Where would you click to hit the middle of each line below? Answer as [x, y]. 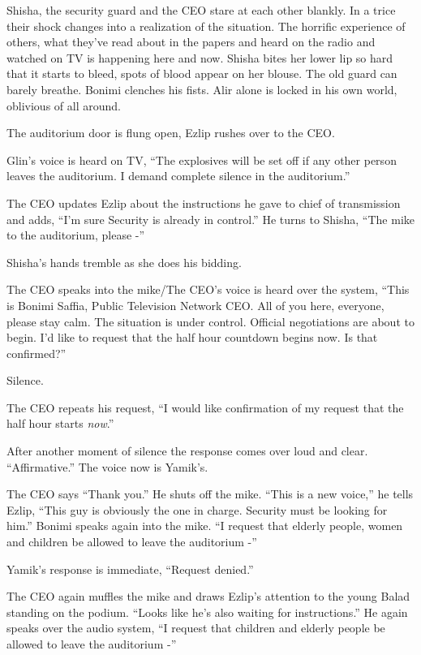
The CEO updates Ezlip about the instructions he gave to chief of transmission [204, 203]
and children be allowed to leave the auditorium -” [132, 542]
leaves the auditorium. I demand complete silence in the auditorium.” [178, 176]
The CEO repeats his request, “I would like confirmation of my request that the [205, 407]
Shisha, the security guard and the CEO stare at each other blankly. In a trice [201, 10]
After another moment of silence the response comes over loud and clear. [187, 451]
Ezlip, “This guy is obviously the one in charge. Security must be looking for [197, 509]
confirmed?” [37, 353]
